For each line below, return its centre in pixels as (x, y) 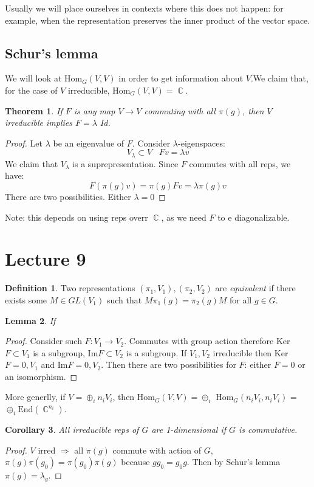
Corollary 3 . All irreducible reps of (72, 430)
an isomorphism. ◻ (41, 376)
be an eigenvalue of (89, 143)
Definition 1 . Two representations (70, 288)
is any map (94, 110)
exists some (26, 299)
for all (241, 299)
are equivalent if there (255, 288)
